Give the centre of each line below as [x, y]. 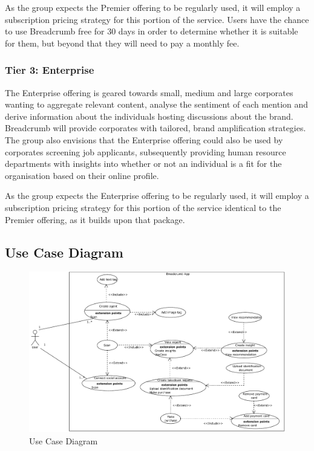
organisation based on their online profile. [82, 175]
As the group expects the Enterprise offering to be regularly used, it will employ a [157, 196]
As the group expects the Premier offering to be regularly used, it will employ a [153, 7]
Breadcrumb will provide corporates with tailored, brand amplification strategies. [155, 128]
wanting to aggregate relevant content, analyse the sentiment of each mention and [157, 104]
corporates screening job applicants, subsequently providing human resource [146, 151]
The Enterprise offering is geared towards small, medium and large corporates [149, 92]
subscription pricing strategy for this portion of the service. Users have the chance [157, 19]
